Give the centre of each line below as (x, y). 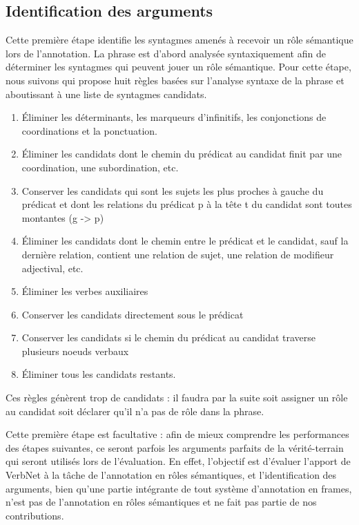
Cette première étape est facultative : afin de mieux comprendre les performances (177, 434)
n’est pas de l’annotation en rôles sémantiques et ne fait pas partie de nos (161, 502)
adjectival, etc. (52, 268)
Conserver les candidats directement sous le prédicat (133, 314)
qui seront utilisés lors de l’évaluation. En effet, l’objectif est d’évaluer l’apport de (178, 461)
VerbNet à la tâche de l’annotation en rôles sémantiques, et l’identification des (171, 475)
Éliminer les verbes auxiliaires (85, 291)
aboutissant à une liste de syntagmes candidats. (106, 94)
